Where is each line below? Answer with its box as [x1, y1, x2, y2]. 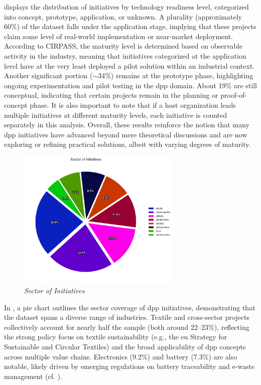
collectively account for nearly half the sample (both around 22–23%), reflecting [4, 321, 249, 332]
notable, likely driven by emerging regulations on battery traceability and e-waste [4, 361, 255, 371]
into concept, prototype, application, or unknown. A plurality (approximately [4, 11, 242, 22]
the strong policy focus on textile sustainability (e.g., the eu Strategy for [4, 331, 227, 342]
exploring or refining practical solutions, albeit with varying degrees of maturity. [4, 139, 251, 149]
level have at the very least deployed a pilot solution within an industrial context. [4, 60, 255, 71]
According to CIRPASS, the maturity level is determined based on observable [4, 41, 243, 51]
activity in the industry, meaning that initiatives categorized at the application [4, 50, 246, 61]
